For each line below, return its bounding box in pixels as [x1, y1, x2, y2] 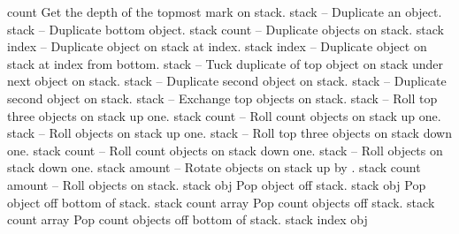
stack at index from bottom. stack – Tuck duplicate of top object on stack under [7, 54, 444, 72]
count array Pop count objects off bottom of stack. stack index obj [7, 210, 368, 229]
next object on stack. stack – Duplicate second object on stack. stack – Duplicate [7, 72, 447, 90]
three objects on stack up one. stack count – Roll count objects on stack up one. [7, 106, 441, 125]
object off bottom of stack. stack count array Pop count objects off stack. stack [7, 192, 435, 211]
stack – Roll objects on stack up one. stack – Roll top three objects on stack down [7, 124, 452, 142]
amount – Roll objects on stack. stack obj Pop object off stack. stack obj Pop [7, 175, 426, 193]
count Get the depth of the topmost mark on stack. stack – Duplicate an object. [7, 3, 442, 20]
